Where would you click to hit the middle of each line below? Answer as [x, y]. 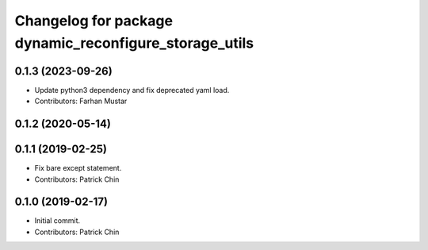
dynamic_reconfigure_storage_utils [134, 43]
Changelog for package [94, 21]
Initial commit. [57, 221]
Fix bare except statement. [78, 168]
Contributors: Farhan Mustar [81, 101]
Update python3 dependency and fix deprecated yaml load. [132, 90]
